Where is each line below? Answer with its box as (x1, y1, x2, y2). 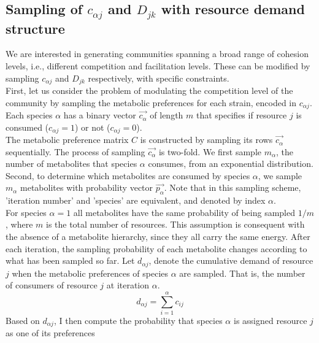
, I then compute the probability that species (53, 314, 223, 327)
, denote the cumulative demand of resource (148, 254, 313, 267)
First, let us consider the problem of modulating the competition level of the (6, 84, 293, 97)
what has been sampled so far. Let (6, 254, 135, 267)
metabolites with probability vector (20, 181, 153, 194)
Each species (6, 109, 53, 121)
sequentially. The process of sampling (6, 145, 145, 158)
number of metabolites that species (6, 157, 137, 170)
